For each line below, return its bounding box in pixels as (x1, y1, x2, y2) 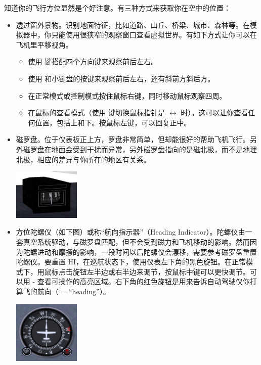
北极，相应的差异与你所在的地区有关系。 (16, 154, 151, 164)
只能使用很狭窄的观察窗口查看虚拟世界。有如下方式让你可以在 (51, 29, 257, 40)
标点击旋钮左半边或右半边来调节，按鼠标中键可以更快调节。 (51, 266, 250, 277)
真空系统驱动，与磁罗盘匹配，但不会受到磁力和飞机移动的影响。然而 (23, 236, 250, 247)
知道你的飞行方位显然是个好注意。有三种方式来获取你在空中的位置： (4, 3, 231, 13)
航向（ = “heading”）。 (37, 286, 110, 296)
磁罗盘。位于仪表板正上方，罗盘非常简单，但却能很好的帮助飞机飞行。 (16, 134, 250, 145)
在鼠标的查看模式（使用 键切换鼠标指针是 (28, 107, 165, 118)
